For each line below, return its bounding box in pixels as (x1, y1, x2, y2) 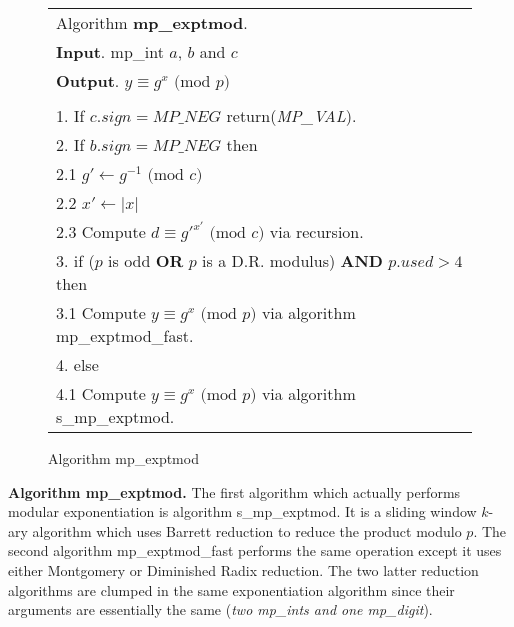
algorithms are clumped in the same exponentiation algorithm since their (8, 579, 455, 600)
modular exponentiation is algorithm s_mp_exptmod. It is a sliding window (8, 501, 477, 522)
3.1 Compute (56, 301, 146, 324)
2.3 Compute (56, 220, 146, 243)
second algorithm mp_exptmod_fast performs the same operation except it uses (8, 540, 502, 561)
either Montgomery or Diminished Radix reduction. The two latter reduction (8, 559, 479, 580)
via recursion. (269, 220, 364, 243)
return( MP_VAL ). (226, 104, 357, 127)
